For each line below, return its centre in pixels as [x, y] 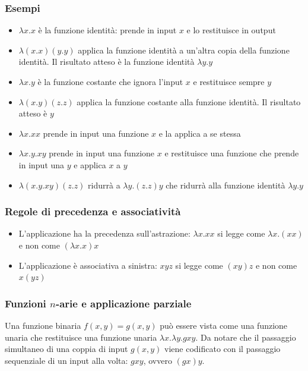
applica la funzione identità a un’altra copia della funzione [184, 50]
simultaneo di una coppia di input [66, 349]
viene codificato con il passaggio [223, 349]
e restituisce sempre [229, 81]
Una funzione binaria [43, 325]
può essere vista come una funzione [224, 325]
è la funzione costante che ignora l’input [110, 81]
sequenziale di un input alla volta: [66, 360]
